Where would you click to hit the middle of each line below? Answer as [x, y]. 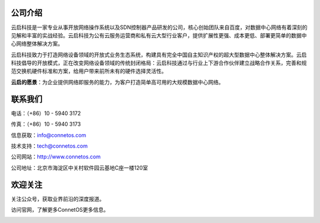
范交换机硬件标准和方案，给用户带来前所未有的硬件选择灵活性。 [89, 71]
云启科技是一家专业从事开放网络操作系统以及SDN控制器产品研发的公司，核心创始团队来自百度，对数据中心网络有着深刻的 [159, 27]
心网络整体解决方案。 [37, 44]
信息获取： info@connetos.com [49, 135]
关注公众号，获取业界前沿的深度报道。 [58, 199]
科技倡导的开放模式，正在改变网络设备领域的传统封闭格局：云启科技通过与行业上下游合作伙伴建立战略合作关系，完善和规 [159, 63]
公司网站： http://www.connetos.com [56, 157]
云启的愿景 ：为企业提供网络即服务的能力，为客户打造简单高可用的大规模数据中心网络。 [117, 82]
